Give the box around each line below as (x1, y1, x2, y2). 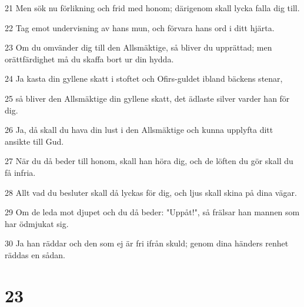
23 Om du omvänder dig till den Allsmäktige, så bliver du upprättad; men (5, 41, 272, 54)
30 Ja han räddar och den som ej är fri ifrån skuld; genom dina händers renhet (5, 237, 289, 249)
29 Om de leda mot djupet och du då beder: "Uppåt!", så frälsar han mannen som (5, 206, 300, 218)
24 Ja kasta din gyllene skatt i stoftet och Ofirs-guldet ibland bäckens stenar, (5, 72, 283, 85)
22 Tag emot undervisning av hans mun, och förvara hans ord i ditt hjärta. (5, 21, 275, 34)
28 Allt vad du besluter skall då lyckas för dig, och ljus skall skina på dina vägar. (5, 186, 297, 198)
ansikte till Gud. (5, 135, 64, 147)
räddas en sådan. (5, 248, 65, 261)
